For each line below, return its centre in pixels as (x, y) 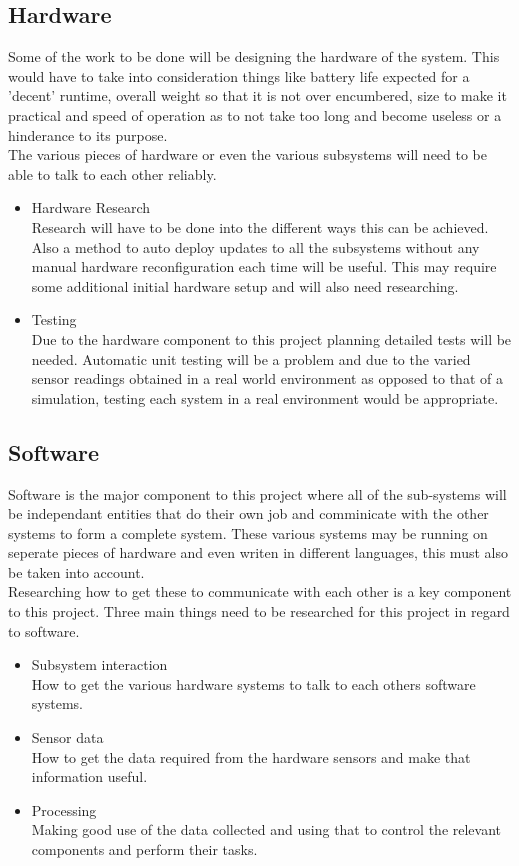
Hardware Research (90, 207)
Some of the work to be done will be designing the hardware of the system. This (254, 56)
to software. (44, 630)
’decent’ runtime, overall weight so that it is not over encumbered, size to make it (257, 95)
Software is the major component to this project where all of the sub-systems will (257, 493)
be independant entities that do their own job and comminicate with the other (248, 513)
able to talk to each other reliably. (112, 173)
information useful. (89, 776)
